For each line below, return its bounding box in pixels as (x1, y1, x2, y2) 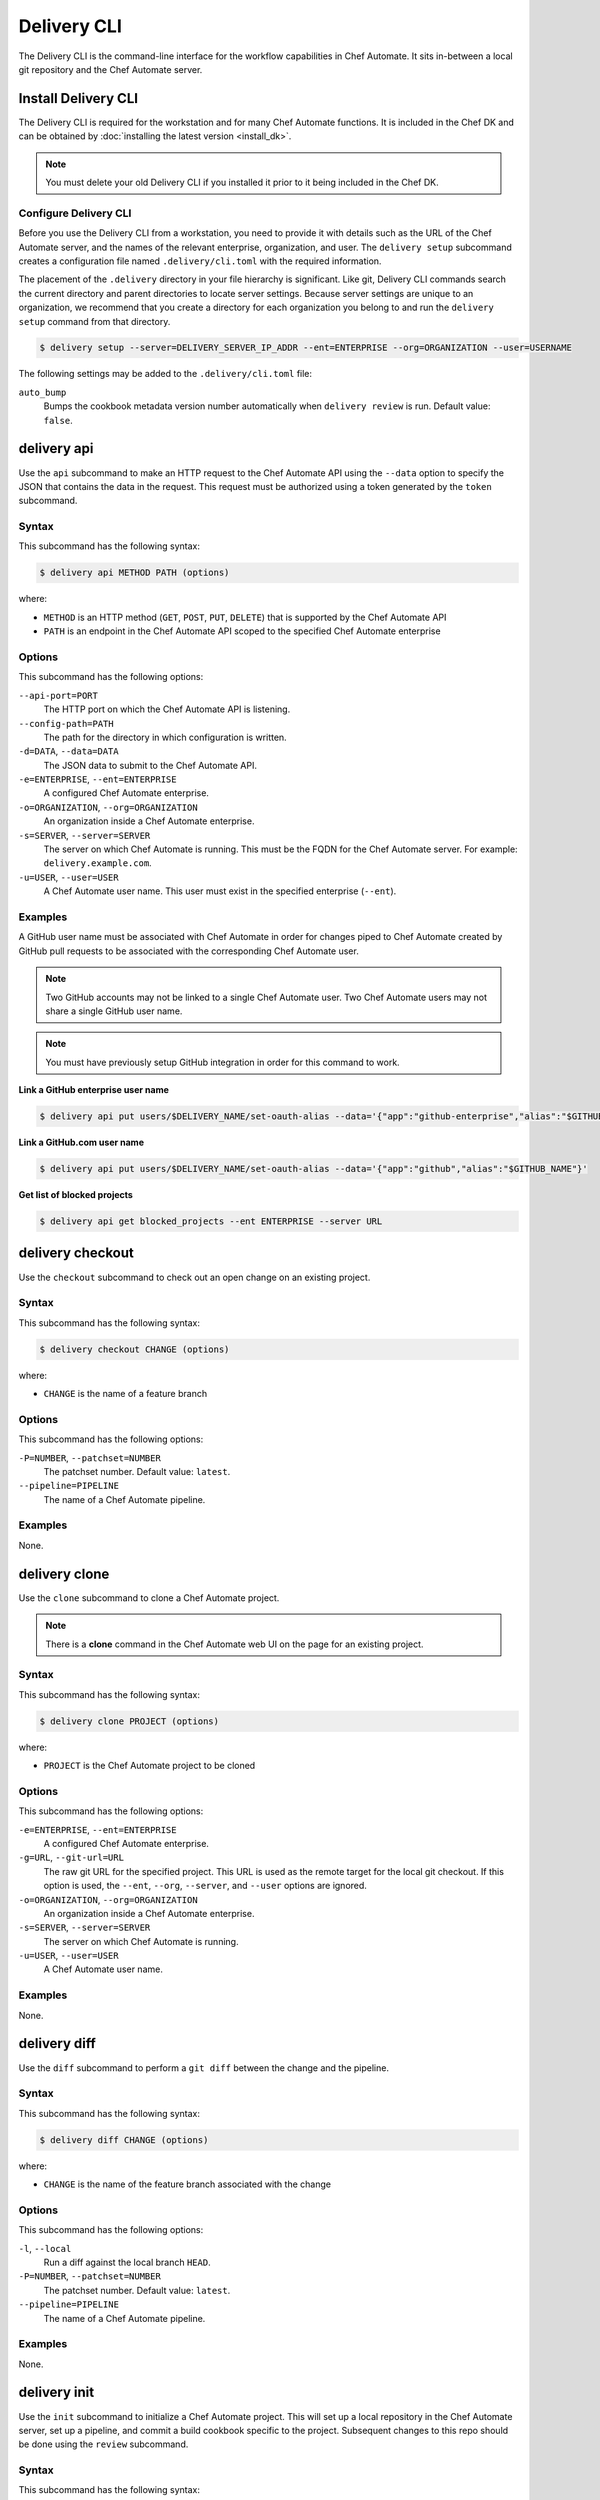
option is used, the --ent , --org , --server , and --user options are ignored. (43, 1880, 367, 1892)
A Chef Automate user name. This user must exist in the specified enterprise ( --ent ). (43, 885, 397, 897)
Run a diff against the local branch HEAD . (43, 2256, 211, 2268)
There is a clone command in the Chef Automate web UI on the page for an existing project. (45, 1638, 424, 1650)
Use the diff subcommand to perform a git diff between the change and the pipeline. (18, 2061, 390, 2074)
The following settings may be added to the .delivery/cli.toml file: (18, 368, 313, 380)
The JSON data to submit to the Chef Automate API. (43, 759, 258, 771)
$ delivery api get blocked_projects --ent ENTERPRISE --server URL (39, 1216, 383, 1227)
